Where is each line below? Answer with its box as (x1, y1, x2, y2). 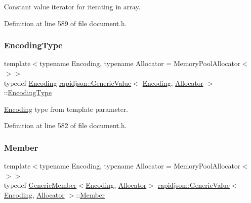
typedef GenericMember (4, 180, 77, 190)
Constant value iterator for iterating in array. (4, 1, 141, 11)
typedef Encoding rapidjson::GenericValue (4, 77, 131, 88)
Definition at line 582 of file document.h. (4, 120, 127, 131)
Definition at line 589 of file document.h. (4, 18, 127, 28)
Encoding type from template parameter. (4, 103, 128, 114)
